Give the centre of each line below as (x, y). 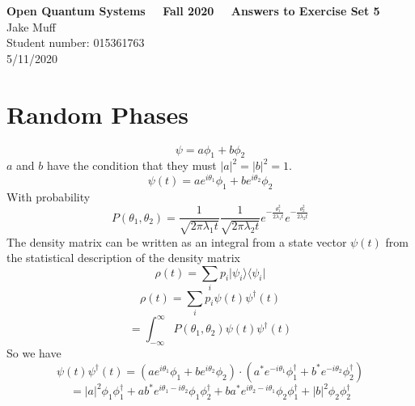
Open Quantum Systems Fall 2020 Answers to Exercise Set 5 (193, 11)
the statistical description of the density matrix (123, 258)
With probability (49, 196)
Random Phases (97, 114)
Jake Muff (31, 26)
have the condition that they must (131, 165)
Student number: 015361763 (76, 42)
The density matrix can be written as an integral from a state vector (177, 241)
